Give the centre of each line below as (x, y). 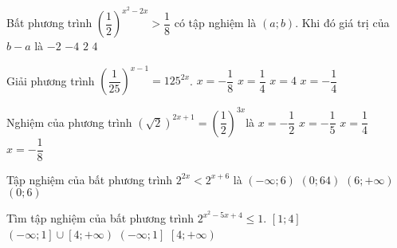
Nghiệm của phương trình (69, 122)
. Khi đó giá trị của (342, 23)
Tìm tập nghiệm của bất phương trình (100, 218)
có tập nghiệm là (215, 23)
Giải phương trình (51, 80)
